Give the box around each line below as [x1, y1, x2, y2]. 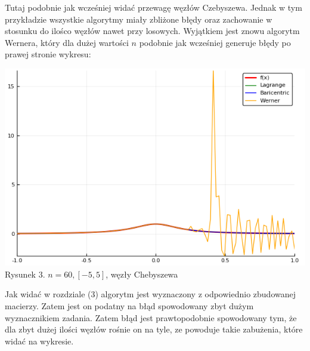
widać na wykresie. [5, 334, 74, 347]
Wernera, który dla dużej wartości [5, 36, 129, 48]
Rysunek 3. [5, 267, 45, 280]
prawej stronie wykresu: [5, 48, 91, 60]
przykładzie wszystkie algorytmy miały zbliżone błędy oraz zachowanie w [5, 13, 272, 25]
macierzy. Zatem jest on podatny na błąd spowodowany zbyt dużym [5, 300, 254, 312]
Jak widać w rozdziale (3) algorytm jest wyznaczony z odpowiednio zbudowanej [5, 288, 296, 300]
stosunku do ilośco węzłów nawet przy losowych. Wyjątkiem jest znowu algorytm [5, 24, 300, 37]
